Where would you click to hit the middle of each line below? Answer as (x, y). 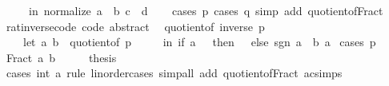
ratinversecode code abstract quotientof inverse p (135, 26)
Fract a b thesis (61, 57)
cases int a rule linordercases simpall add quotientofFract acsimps (174, 73)
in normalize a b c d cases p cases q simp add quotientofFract (206, 10)
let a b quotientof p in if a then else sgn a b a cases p (199, 42)
